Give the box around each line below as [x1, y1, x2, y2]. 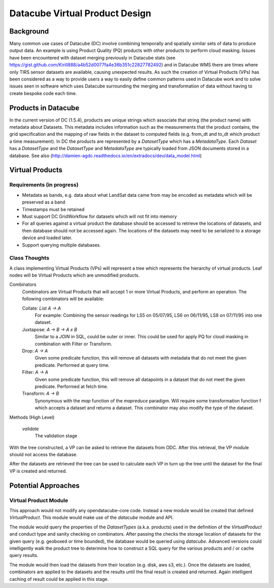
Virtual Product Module [9, 496, 68, 504]
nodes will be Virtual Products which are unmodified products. [9, 272, 140, 278]
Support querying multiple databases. [22, 242, 101, 248]
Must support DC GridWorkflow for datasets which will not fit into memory [22, 213, 177, 219]
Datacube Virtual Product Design [9, 8, 152, 19]
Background [9, 27, 49, 36]
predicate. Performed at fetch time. [35, 383, 109, 389]
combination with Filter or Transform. [35, 341, 113, 347]
